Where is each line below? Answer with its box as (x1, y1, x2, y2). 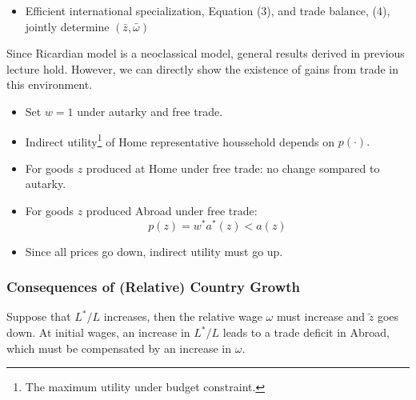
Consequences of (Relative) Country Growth (6, 277, 301, 297)
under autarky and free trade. (77, 102, 223, 119)
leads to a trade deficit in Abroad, (222, 324, 390, 341)
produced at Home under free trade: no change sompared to (86, 159, 380, 176)
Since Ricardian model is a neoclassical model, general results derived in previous (6, 45, 405, 62)
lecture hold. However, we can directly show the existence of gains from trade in (6, 60, 398, 77)
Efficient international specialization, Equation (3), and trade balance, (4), (25, 2, 390, 18)
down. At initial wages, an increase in (6, 324, 190, 341)
